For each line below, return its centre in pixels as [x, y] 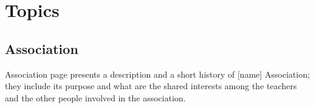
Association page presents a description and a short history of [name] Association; [158, 74]
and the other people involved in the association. [95, 97]
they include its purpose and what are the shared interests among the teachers [151, 86]
